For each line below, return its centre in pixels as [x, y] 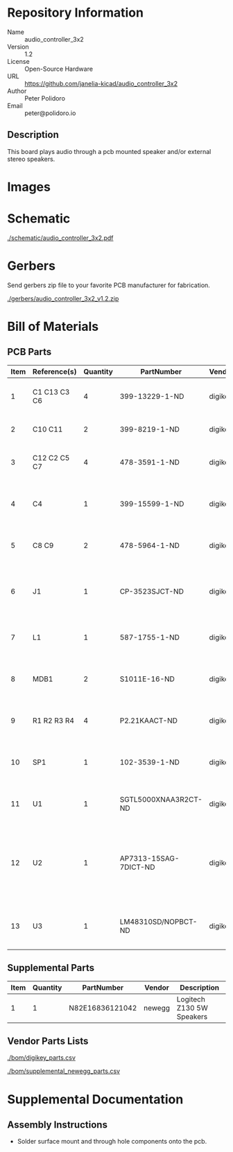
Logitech [191, 999]
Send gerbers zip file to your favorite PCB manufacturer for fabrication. [109, 285]
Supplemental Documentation [95, 1099]
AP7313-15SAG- [149, 858]
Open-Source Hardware [59, 69]
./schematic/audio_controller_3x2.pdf [60, 238]
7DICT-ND [137, 867]
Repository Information [76, 13]
